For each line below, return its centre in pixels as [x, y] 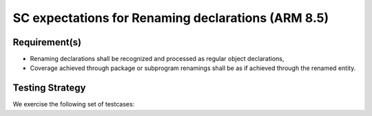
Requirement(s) [47, 42]
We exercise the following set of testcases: [74, 104]
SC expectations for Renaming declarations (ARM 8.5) [171, 18]
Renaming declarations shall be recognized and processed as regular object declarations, [157, 59]
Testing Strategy [49, 88]
